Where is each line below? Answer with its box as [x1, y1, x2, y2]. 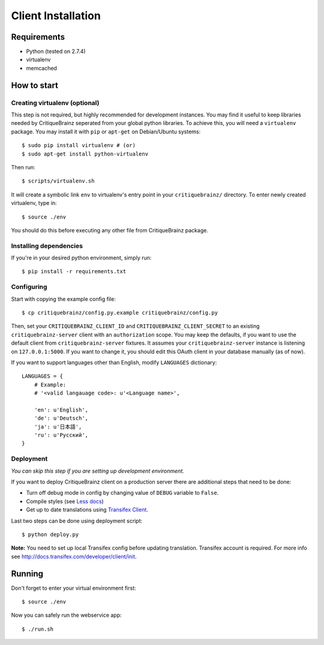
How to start [11, 80, 58, 90]
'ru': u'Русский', [34, 432, 89, 438]
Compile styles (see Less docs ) [26, 497, 104, 504]
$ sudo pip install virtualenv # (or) [22, 142, 136, 149]
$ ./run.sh [22, 625, 54, 632]
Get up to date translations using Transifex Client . [26, 506, 148, 513]
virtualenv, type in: [11, 199, 57, 207]
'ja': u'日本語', [34, 423, 82, 430]
